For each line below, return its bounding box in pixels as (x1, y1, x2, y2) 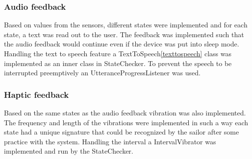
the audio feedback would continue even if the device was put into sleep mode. (4, 39, 239, 49)
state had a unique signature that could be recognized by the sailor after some (4, 127, 239, 137)
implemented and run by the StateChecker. (4, 146, 133, 156)
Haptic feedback (4, 88, 69, 100)
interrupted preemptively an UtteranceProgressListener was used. (4, 68, 201, 78)
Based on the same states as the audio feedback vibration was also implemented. (4, 108, 246, 117)
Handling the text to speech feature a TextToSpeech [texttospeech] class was (4, 48, 231, 58)
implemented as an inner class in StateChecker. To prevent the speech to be (4, 58, 232, 68)
